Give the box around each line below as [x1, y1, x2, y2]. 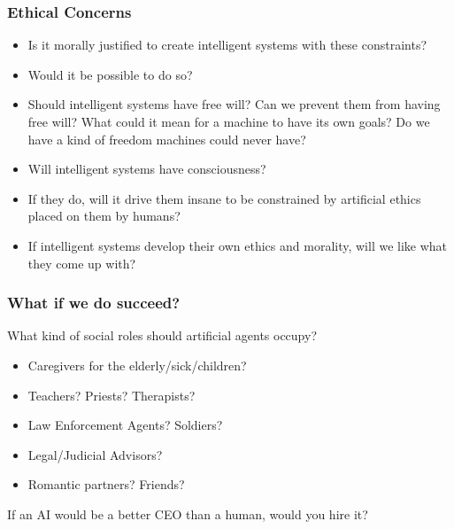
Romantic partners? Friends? [27, 475, 185, 494]
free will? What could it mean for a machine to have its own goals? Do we [27, 113, 430, 130]
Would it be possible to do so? [27, 65, 193, 83]
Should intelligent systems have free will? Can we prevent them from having [27, 95, 441, 113]
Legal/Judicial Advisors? [27, 445, 163, 463]
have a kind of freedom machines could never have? [27, 129, 306, 148]
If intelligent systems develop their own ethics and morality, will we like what [27, 236, 448, 254]
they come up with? [27, 253, 136, 272]
